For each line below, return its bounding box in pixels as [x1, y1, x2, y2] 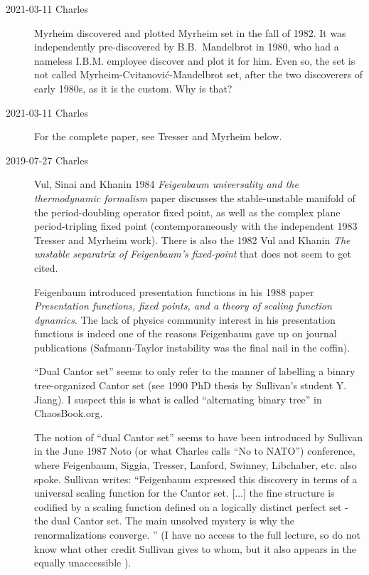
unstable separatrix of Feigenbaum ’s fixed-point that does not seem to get [34, 246, 351, 261]
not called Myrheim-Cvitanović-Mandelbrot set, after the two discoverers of [34, 67, 363, 82]
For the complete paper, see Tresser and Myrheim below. [34, 129, 282, 144]
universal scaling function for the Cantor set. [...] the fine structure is [34, 485, 335, 500]
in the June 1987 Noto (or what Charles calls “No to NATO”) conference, [34, 443, 355, 458]
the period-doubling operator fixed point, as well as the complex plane [34, 204, 341, 219]
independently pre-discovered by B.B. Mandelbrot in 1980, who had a [34, 39, 339, 54]
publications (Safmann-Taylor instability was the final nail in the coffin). [34, 339, 351, 354]
